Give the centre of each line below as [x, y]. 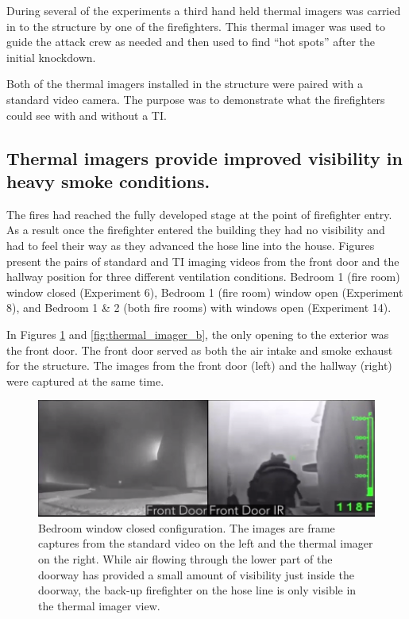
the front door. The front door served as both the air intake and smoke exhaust [200, 350]
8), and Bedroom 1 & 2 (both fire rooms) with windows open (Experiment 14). [199, 308]
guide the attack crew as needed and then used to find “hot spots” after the [191, 42]
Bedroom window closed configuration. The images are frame [187, 527]
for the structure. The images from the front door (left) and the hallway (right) [199, 365]
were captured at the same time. [85, 381]
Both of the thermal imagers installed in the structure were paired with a [185, 84]
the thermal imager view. [99, 605]
